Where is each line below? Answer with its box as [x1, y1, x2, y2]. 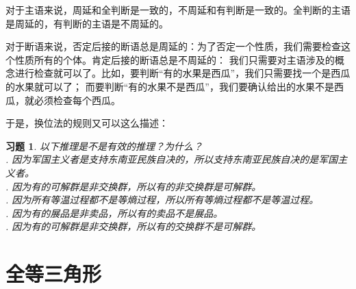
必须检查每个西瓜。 [34, 92, 120, 107]
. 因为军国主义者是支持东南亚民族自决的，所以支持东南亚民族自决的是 [5, 152, 319, 166]
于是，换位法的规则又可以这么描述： [5, 116, 168, 130]
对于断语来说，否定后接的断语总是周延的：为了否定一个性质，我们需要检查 [5, 39, 341, 53]
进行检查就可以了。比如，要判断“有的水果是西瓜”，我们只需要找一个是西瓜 [14, 66, 351, 80]
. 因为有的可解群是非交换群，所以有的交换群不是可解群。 [5, 219, 262, 234]
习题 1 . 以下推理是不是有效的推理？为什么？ [5, 138, 203, 153]
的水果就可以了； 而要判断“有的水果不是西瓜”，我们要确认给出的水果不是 [5, 79, 334, 93]
